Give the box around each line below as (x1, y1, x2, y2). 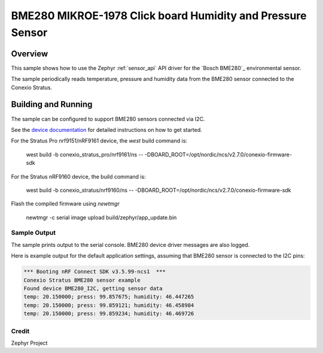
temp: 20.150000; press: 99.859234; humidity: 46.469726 (23, 310, 194, 317)
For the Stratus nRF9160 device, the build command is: (11, 173, 146, 180)
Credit (11, 327, 30, 335)
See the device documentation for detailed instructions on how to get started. (11, 126, 203, 133)
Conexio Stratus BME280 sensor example (23, 276, 141, 283)
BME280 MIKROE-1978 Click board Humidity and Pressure (11, 9, 307, 22)
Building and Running (11, 99, 93, 110)
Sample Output (11, 228, 56, 237)
